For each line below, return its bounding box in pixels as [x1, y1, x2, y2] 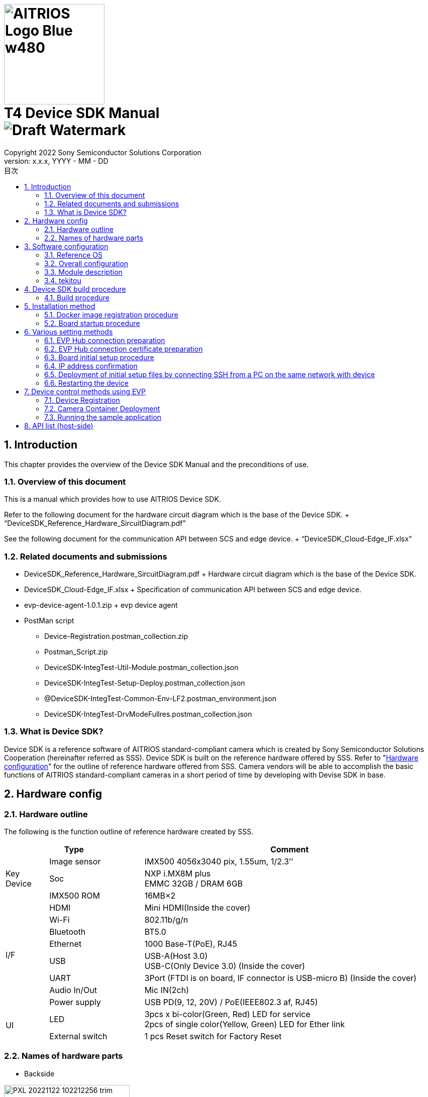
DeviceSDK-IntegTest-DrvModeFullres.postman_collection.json [44, 710, 252, 719]
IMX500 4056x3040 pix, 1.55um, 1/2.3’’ [144, 856, 293, 867]
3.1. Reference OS [44, 250, 102, 259]
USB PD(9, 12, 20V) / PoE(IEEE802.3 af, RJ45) [144, 997, 318, 1008]
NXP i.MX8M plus [144, 868, 211, 879]
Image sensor [49, 856, 101, 867]
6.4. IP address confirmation [44, 361, 138, 370]
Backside [24, 1069, 55, 1078]
